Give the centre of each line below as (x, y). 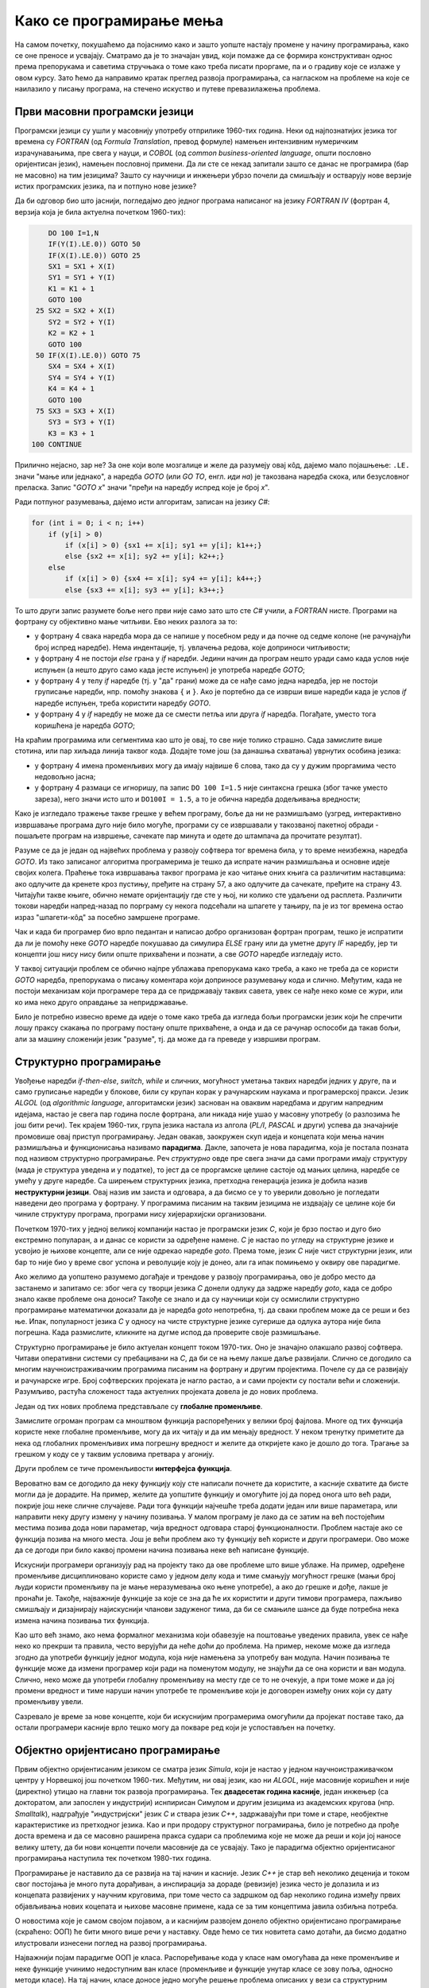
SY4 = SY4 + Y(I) (82, 377)
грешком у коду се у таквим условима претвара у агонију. (114, 1454)
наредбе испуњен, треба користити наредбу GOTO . (123, 703)
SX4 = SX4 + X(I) (82, 367)
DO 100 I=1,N (73, 233)
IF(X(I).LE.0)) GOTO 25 (94, 255)
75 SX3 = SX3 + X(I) (76, 411)
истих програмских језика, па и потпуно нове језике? (106, 186)
